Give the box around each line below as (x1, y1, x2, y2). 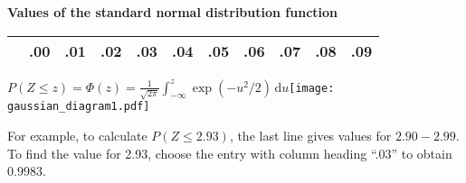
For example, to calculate (7, 125, 147, 144)
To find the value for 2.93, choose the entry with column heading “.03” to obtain (7, 143, 452, 162)
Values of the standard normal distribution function (7, 3, 338, 21)
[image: (289, 81, 335, 95)
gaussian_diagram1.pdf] (7, 100, 150, 114)
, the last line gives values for (229, 125, 392, 144)
